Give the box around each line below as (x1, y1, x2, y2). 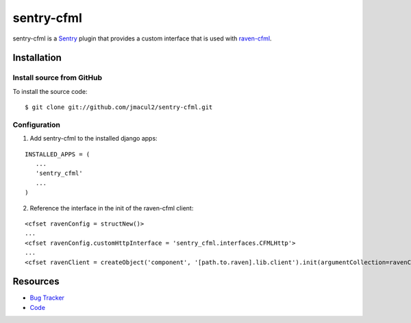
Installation (12, 52, 62, 64)
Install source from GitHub (12, 73, 103, 82)
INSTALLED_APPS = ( (25, 150, 90, 158)
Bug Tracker (29, 294, 65, 302)
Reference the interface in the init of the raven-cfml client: (29, 204, 194, 212)
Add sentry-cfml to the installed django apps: (29, 134, 158, 143)
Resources (12, 276, 60, 287)
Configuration (12, 120, 61, 130)
